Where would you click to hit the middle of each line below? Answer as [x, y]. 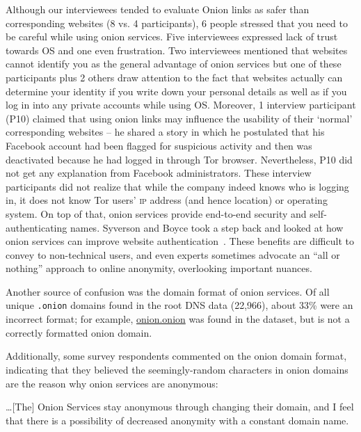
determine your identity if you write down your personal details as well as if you [176, 91]
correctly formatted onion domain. [79, 332]
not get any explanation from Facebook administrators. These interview [159, 173]
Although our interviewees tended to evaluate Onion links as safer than [158, 9]
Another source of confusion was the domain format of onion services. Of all [168, 291]
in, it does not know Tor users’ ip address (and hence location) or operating [167, 200]
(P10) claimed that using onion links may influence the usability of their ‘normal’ [179, 118]
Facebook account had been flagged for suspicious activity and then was [159, 145]
